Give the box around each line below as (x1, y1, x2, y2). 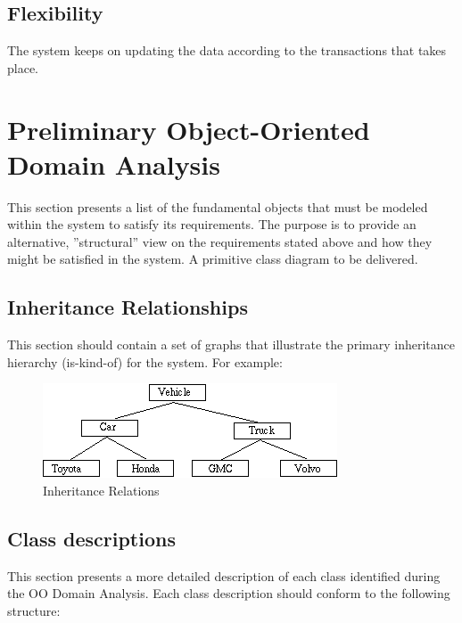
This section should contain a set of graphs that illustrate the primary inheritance (7, 335, 455, 354)
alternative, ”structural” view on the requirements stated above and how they (7, 232, 433, 250)
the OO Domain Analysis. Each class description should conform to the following (7, 584, 450, 603)
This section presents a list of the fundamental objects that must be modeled (7, 197, 428, 216)
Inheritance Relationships (7, 293, 248, 321)
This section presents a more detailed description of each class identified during (7, 566, 441, 585)
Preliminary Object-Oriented (7, 111, 370, 147)
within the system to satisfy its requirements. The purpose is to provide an (7, 215, 417, 234)
